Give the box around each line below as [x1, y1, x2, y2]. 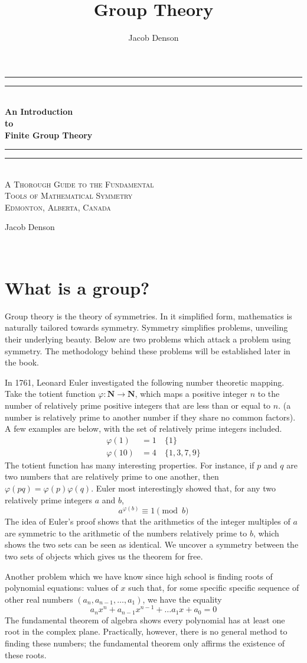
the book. [5, 356, 39, 368]
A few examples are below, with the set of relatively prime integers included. [5, 422, 282, 435]
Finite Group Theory [5, 128, 93, 141]
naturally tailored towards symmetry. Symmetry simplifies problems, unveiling [5, 321, 288, 334]
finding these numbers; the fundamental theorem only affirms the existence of [5, 637, 285, 649]
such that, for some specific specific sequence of [128, 581, 299, 594]
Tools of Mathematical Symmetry [5, 189, 133, 202]
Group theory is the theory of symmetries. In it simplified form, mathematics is [5, 309, 292, 322]
